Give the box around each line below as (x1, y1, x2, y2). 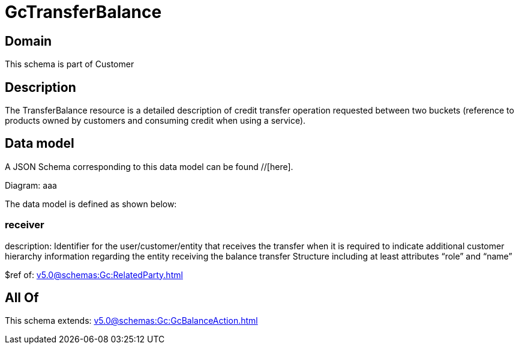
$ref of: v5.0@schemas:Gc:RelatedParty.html (5, 269, 183, 280)
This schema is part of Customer (5, 59, 134, 70)
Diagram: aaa (5, 180, 57, 190)
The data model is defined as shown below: (5, 198, 177, 209)
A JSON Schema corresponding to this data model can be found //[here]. (5, 161, 293, 172)
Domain (5, 33, 52, 49)
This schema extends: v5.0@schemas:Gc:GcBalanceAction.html (5, 315, 258, 326)
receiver (5, 219, 44, 231)
